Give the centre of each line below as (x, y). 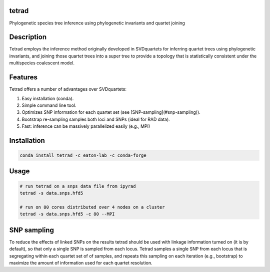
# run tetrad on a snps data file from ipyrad (78, 186)
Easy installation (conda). (48, 98)
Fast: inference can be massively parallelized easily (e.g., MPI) (86, 126)
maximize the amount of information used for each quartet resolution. (81, 263)
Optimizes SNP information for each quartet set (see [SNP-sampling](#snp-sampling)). (111, 112)
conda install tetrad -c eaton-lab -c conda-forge (83, 155)
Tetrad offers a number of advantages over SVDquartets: (68, 89)
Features (23, 77)
